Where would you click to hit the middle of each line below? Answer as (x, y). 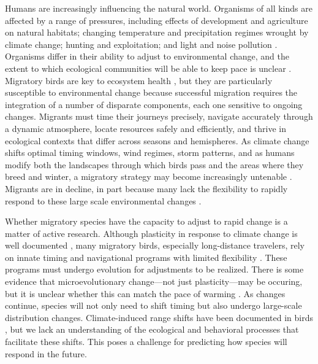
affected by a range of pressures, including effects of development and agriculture (157, 20)
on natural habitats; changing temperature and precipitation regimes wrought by (157, 32)
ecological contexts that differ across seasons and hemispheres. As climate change (157, 140)
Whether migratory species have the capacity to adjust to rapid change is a (146, 221)
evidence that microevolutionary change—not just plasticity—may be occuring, (154, 281)
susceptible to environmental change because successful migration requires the (151, 92)
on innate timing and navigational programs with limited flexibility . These (146, 257)
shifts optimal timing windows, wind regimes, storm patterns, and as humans (150, 153)
